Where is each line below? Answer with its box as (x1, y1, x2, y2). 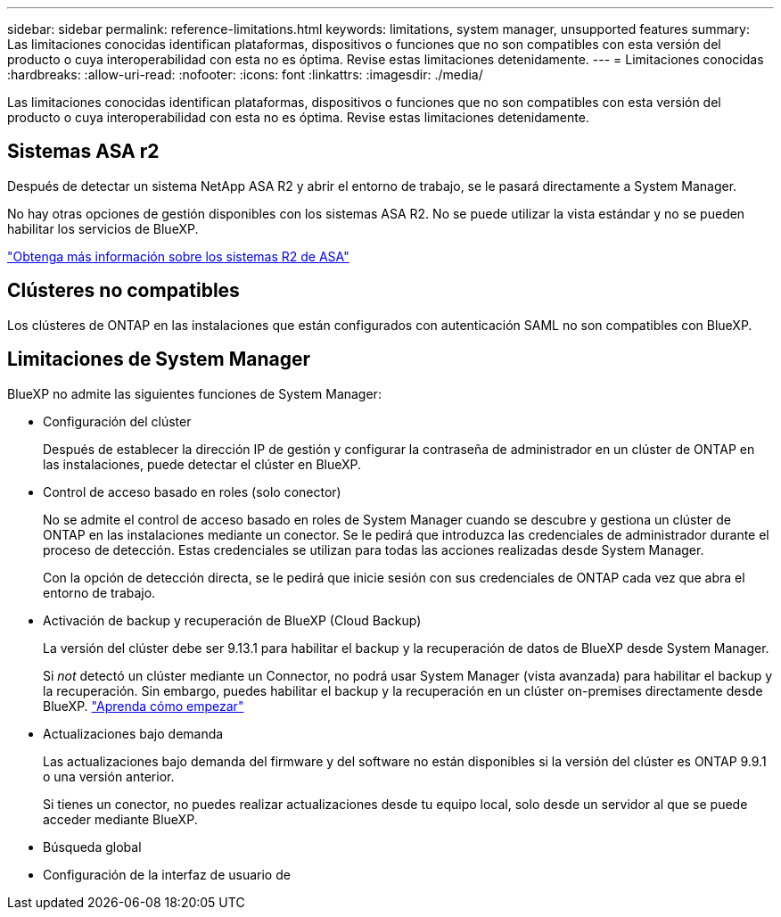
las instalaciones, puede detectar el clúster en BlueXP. (43, 456, 362, 472)
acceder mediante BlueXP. (43, 811, 198, 827)
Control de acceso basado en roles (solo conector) (43, 483, 341, 500)
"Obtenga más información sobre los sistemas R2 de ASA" (7, 248, 349, 264)
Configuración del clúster (43, 413, 192, 429)
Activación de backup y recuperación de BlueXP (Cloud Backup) (43, 612, 422, 628)
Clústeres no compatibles (7, 279, 240, 302)
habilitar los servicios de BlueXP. (7, 220, 199, 236)
